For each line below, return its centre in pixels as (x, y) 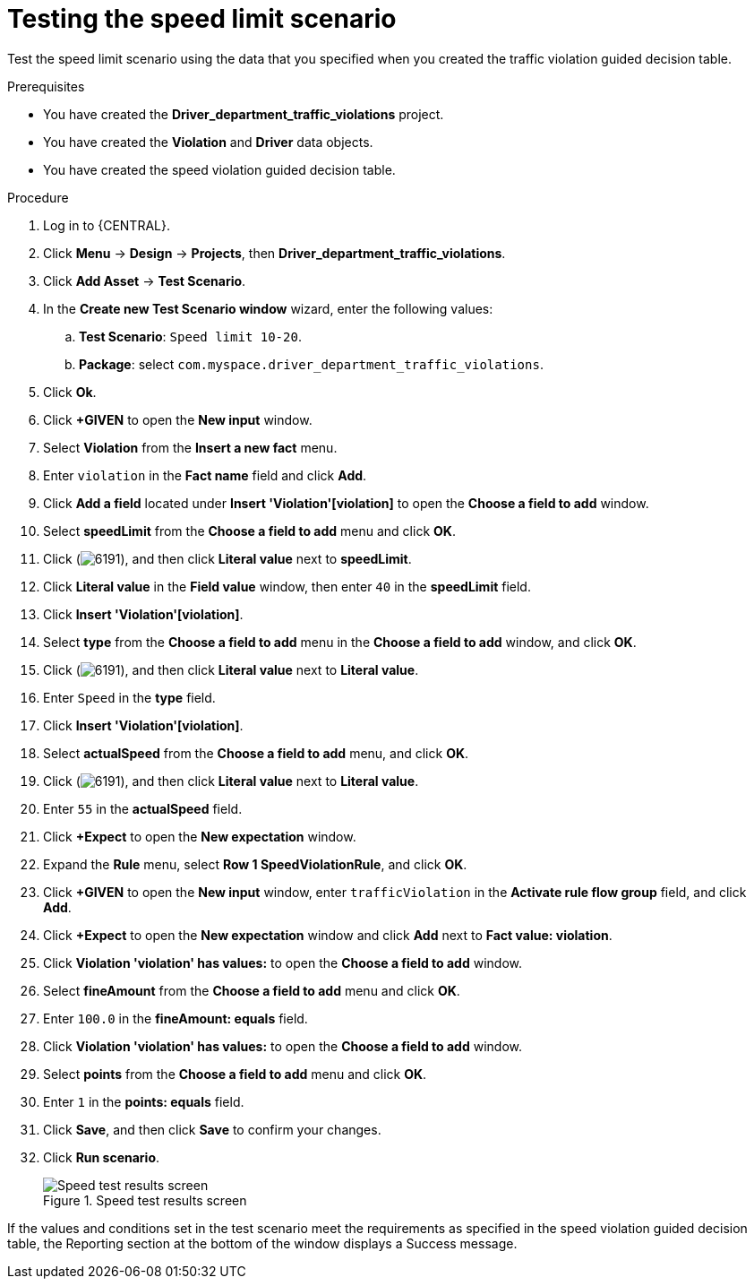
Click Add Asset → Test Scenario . (145, 281)
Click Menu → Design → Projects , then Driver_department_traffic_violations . (274, 253)
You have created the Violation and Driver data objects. (208, 142)
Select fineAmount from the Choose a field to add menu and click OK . (252, 990)
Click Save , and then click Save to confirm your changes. (212, 1129)
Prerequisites (46, 86)
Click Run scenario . (102, 1157)
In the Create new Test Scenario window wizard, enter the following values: (268, 308)
